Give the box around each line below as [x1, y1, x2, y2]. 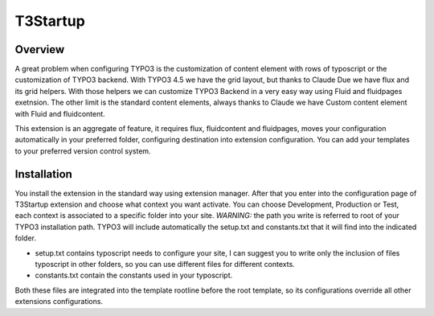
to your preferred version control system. [14, 146, 152, 156]
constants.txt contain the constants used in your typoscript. [35, 270, 233, 281]
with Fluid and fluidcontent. [14, 109, 106, 118]
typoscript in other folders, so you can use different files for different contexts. [35, 260, 295, 269]
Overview [14, 43, 65, 56]
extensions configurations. [14, 297, 104, 306]
